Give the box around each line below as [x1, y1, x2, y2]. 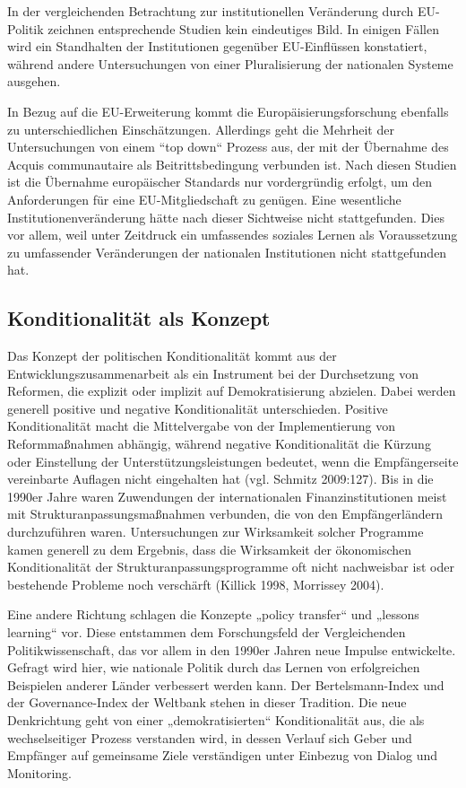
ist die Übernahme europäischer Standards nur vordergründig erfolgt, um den [7, 172, 432, 191]
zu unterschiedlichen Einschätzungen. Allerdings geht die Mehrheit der [7, 119, 394, 138]
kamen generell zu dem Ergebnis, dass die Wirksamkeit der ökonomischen [7, 539, 412, 558]
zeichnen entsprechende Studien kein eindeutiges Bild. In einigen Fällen [47, 19, 439, 38]
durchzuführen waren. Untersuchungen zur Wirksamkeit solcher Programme [7, 522, 424, 541]
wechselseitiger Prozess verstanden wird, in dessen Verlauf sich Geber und [7, 728, 412, 747]
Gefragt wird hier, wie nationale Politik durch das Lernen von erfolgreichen [7, 658, 420, 677]
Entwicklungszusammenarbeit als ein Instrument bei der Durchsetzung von [7, 363, 419, 382]
